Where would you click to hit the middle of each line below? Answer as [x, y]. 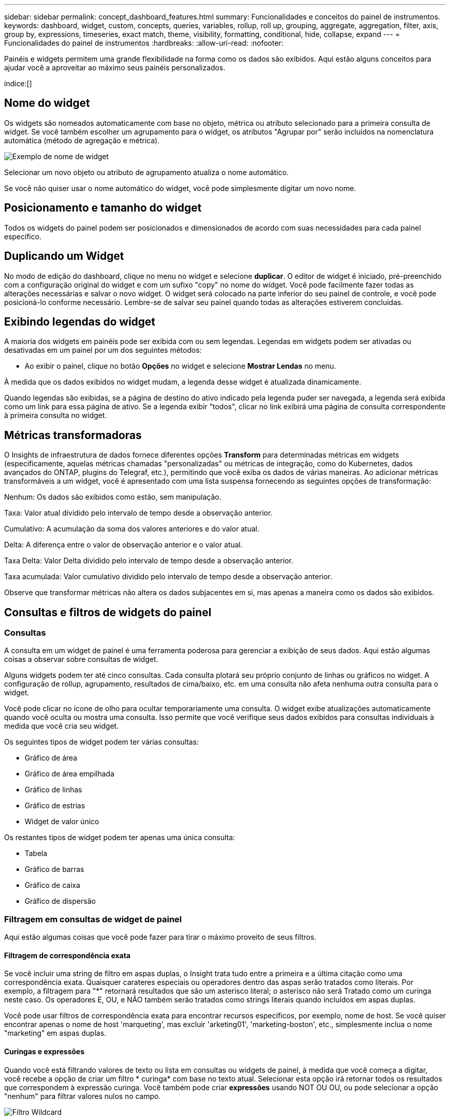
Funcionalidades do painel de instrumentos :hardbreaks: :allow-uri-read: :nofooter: [144, 43]
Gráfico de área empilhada [70, 774]
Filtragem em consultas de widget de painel [93, 919]
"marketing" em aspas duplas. [55, 1033]
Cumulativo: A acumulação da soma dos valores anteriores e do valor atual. [132, 529]
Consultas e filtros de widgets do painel [108, 612]
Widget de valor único [62, 822]
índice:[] [18, 83]
